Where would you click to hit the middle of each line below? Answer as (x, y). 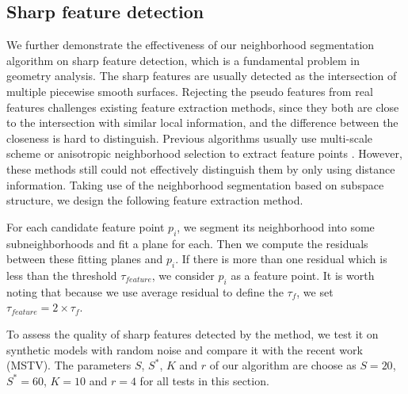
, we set (315, 291)
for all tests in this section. (204, 380)
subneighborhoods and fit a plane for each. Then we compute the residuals (187, 243)
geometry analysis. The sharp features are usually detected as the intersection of (202, 76)
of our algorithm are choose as (283, 365)
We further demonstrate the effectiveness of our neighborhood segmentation (191, 45)
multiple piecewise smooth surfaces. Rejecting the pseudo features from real (190, 91)
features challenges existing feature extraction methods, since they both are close (203, 107)
